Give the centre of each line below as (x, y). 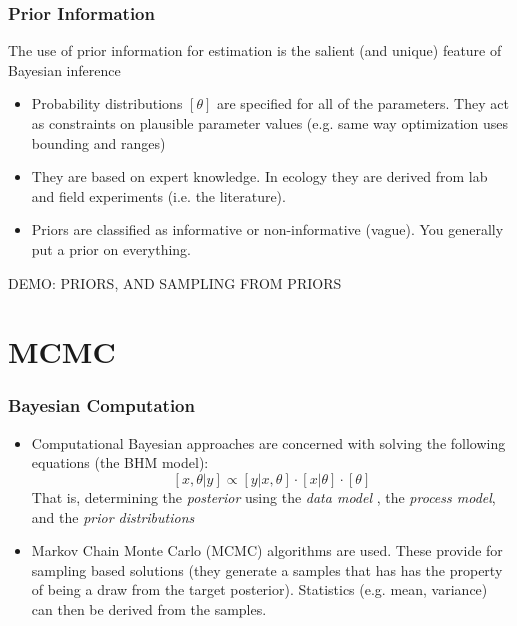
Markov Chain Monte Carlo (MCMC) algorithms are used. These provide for (267, 550)
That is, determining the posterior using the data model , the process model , (263, 496)
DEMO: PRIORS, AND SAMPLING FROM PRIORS (175, 282)
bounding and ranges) (98, 142)
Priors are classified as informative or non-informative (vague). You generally (267, 229)
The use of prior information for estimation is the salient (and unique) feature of (255, 50)
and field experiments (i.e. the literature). (158, 195)
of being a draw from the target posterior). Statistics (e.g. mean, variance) (259, 589)
